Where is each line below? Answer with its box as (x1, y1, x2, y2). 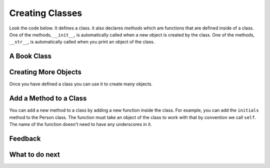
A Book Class (9, 52, 52, 60)
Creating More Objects (9, 68, 82, 76)
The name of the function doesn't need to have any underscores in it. (9, 121, 152, 127)
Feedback (9, 134, 41, 142)
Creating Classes (9, 7, 82, 18)
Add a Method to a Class (9, 94, 87, 102)
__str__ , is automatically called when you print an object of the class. (9, 39, 155, 45)
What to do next (9, 150, 60, 158)
